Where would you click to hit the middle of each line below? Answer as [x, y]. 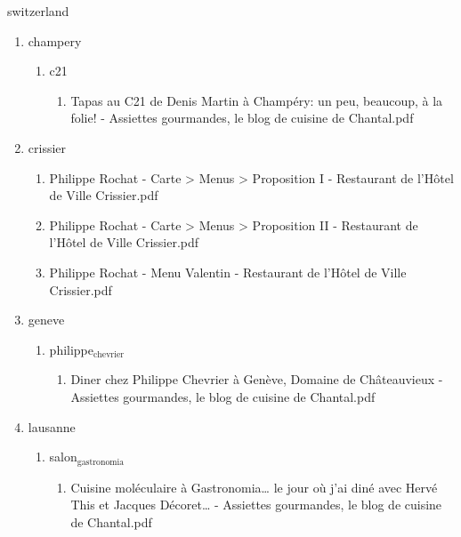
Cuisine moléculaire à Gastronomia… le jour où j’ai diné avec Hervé [254, 487]
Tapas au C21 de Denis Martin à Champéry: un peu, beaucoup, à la [257, 100]
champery [55, 40]
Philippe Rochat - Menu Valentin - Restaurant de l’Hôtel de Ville [228, 272]
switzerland [38, 11]
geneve [46, 320]
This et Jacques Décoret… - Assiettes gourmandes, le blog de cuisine [256, 505]
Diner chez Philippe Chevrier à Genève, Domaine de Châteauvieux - [257, 379]
